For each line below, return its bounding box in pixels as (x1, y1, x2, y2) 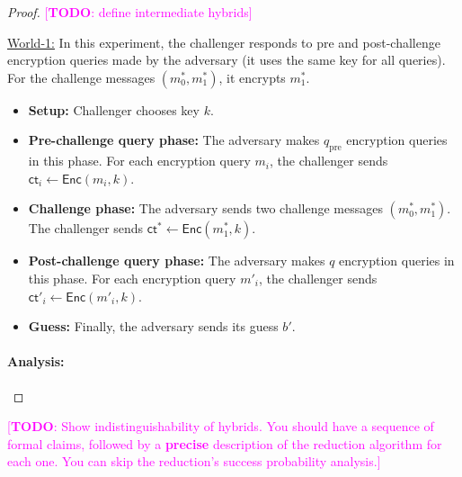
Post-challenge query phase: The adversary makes (28, 251, 325, 270)
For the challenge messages (7, 67, 155, 86)
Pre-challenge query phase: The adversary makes (28, 130, 320, 149)
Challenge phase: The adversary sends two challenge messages (28, 199, 383, 218)
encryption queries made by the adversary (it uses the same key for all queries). (7, 50, 446, 69)
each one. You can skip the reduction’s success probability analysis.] (7, 452, 381, 471)
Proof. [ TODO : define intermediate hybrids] (7, 3, 253, 21)
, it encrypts (218, 67, 286, 86)
